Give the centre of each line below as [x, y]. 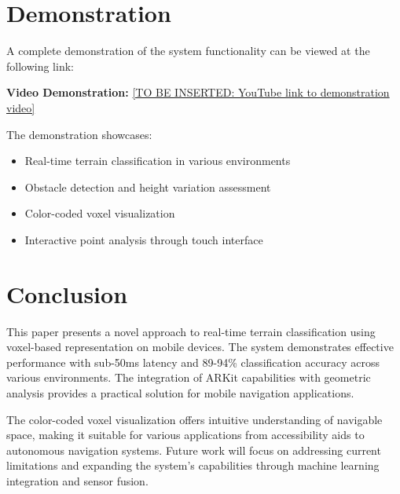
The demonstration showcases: [79, 134]
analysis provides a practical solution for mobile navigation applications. [180, 392]
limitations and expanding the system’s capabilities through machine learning [193, 465]
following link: [40, 66]
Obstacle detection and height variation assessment [148, 187]
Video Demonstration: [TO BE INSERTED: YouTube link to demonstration [198, 92]
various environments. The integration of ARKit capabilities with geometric [189, 377]
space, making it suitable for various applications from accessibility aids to [185, 435]
